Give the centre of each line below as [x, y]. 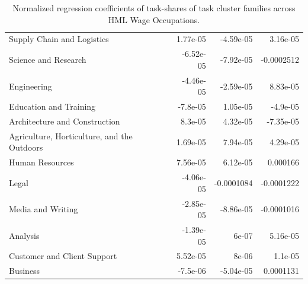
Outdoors [26, 147]
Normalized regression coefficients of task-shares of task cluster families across [154, 8]
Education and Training [52, 106]
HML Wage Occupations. [154, 19]
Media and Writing [44, 209]
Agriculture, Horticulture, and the [71, 135]
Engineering [31, 86]
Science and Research [48, 60]
